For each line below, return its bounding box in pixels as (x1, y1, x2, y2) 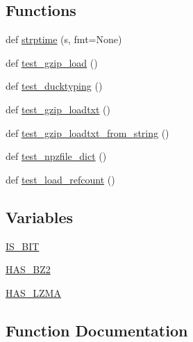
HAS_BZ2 (6, 262, 51, 277)
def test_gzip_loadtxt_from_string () (6, 125, 169, 140)
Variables (6, 206, 74, 227)
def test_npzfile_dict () (6, 149, 107, 163)
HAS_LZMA (6, 285, 61, 300)
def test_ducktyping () (6, 79, 103, 93)
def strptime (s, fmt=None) (6, 32, 122, 47)
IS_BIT (6, 238, 40, 253)
